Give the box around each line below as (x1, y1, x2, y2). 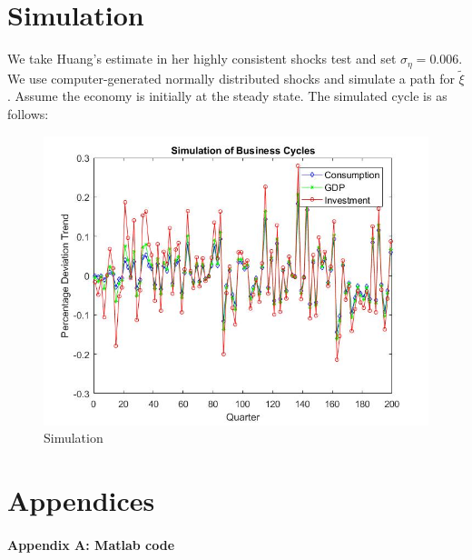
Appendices (7, 481, 155, 518)
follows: (7, 104, 49, 123)
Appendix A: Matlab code (7, 535, 175, 554)
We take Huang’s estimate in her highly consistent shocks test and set (7, 49, 397, 68)
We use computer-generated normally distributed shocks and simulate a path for (7, 68, 455, 87)
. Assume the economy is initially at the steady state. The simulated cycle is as (7, 86, 447, 105)
